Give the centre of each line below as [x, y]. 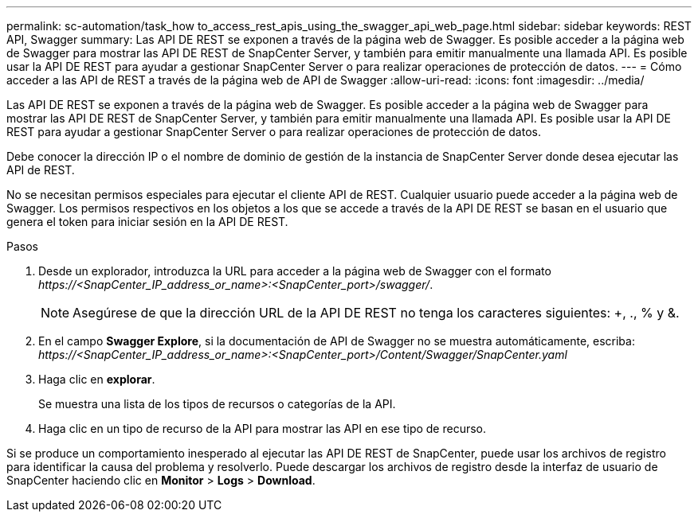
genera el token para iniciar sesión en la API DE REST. [147, 222]
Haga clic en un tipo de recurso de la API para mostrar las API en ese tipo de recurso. [263, 428]
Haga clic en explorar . [97, 379]
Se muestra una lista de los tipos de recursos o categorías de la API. [217, 404]
